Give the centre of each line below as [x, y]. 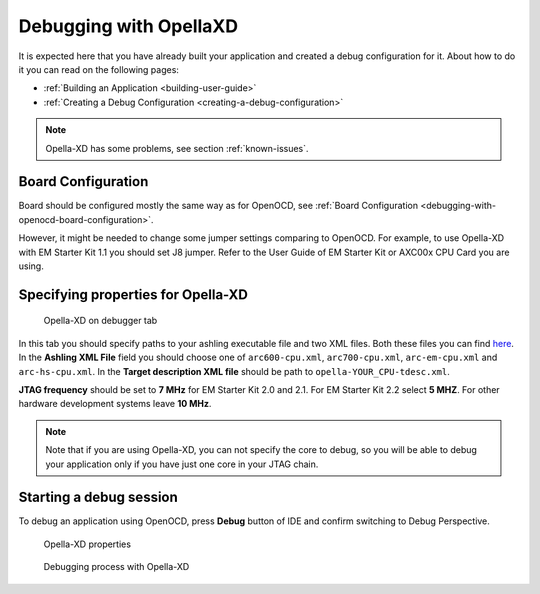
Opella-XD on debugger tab [100, 321]
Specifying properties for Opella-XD [133, 294]
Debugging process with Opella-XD [116, 567]
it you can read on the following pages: [99, 69]
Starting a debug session [98, 497]
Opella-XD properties [87, 544]
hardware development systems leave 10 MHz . [115, 404]
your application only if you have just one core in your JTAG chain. [182, 464]
